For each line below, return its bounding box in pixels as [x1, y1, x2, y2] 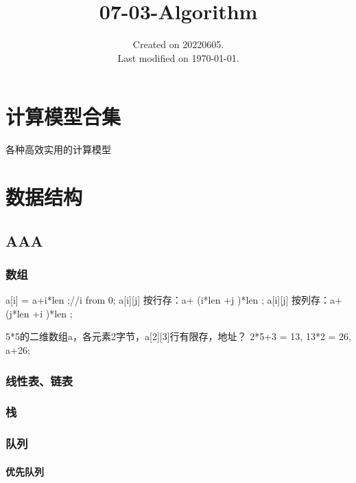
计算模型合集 [5, 102, 121, 131]
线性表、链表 [5, 372, 73, 389]
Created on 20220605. [132, 37, 224, 52]
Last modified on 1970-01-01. [117, 50, 239, 65]
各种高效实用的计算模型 [5, 142, 111, 157]
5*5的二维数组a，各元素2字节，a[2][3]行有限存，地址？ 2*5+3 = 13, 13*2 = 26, [5, 329, 351, 344]
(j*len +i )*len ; [5, 306, 73, 320]
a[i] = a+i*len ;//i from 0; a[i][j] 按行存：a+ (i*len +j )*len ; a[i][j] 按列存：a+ [5, 293, 342, 307]
